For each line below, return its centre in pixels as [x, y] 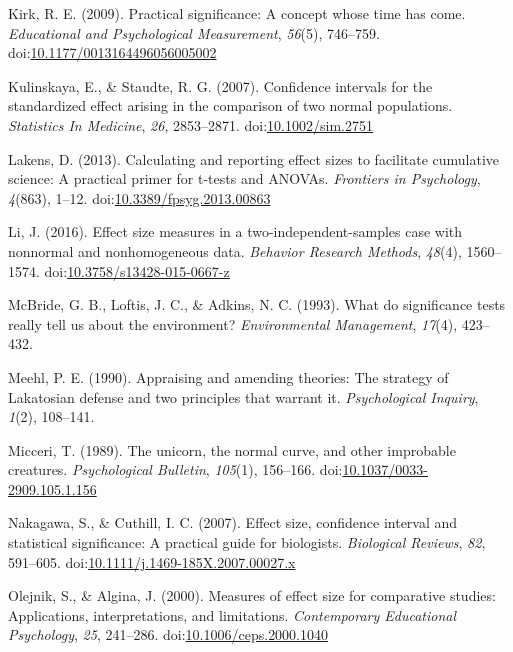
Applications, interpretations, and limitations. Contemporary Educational [232, 614]
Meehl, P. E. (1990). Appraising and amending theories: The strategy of [228, 376]
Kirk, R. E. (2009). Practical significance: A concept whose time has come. [237, 13]
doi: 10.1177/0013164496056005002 [112, 52]
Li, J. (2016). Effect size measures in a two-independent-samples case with [235, 231]
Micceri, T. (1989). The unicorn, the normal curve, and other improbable [232, 449]
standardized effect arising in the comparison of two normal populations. [230, 105]
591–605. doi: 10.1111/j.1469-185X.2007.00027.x [152, 561]
